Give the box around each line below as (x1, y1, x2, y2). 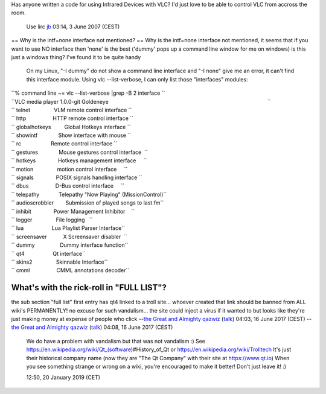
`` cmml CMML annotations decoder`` (11, 267, 130, 274)
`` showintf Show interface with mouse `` (11, 132, 132, 139)
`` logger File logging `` (11, 216, 93, 223)
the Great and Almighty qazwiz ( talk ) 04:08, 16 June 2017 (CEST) (11, 323, 173, 331)
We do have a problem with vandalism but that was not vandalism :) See (26, 337, 205, 345)
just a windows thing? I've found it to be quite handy (11, 53, 141, 60)
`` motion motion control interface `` (11, 165, 128, 173)
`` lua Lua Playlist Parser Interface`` (11, 224, 125, 232)
